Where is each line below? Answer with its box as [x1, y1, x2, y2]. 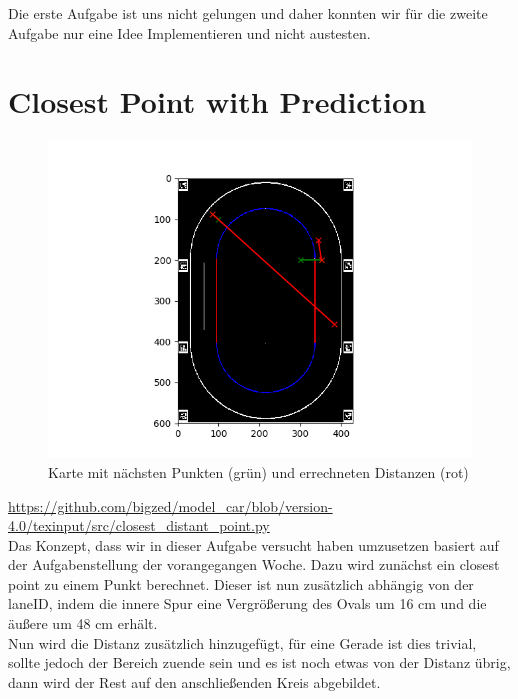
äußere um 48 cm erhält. [8, 613, 158, 634]
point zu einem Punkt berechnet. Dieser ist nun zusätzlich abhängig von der [8, 573, 474, 594]
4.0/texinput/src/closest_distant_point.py [8, 515, 270, 536]
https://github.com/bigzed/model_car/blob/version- [8, 495, 333, 516]
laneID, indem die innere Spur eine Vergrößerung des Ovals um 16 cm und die [8, 593, 487, 614]
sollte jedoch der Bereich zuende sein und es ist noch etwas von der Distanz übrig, [8, 652, 511, 673]
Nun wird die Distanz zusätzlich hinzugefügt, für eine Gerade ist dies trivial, [8, 632, 477, 653]
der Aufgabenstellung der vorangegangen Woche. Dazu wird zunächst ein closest [8, 554, 500, 575]
